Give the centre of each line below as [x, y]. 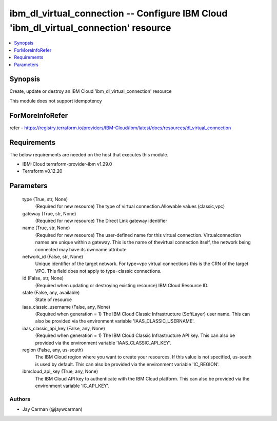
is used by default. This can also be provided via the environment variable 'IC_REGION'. [127, 364]
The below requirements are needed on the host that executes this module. [89, 154]
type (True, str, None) [45, 199]
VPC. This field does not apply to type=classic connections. [98, 271]
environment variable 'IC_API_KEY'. [72, 386]
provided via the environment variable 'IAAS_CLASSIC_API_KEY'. [103, 343]
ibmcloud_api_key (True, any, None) [60, 371]
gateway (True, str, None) [49, 213]
